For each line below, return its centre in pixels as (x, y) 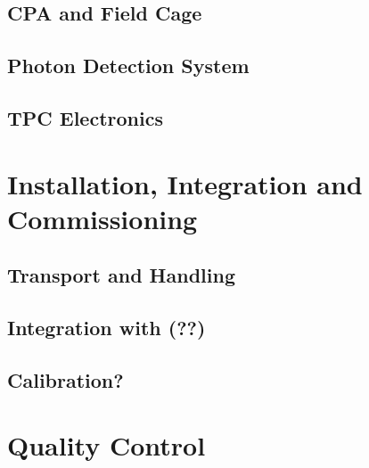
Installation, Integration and (185, 183)
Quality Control (107, 445)
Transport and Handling (121, 275)
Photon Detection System (128, 66)
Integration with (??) (107, 328)
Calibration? (66, 379)
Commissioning (102, 218)
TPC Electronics (85, 117)
